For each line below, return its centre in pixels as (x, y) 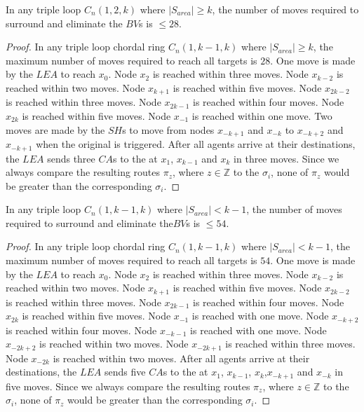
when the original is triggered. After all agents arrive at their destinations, (196, 144)
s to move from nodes (168, 129)
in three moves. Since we (287, 158)
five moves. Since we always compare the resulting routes (128, 386)
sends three (71, 158)
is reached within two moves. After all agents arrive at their (181, 358)
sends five (125, 372)
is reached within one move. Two (262, 116)
